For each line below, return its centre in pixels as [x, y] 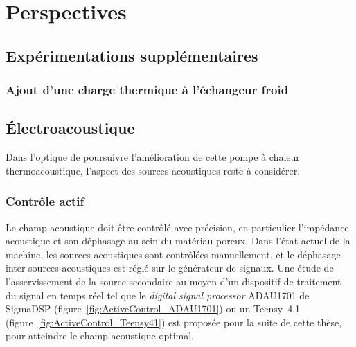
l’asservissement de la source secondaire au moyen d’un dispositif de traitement [173, 281]
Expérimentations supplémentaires [132, 55]
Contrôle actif [45, 201]
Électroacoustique [70, 128]
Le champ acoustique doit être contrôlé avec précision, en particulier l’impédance [177, 227]
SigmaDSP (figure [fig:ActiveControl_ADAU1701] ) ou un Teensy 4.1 [153, 309]
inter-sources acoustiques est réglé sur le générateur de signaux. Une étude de [170, 268]
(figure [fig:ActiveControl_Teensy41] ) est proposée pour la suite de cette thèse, [174, 322]
